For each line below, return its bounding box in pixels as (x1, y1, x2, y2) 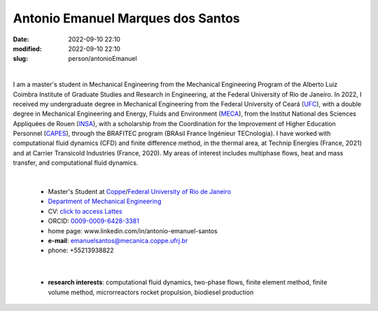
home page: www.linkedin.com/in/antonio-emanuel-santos (48, 226, 218, 235)
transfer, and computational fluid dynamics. (13, 158, 139, 167)
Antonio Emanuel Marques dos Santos (13, 11, 241, 26)
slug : (13, 55, 28, 63)
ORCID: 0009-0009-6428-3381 (48, 217, 139, 226)
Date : (13, 35, 29, 43)
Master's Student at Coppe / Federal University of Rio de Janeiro (48, 188, 231, 196)
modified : (13, 44, 42, 53)
